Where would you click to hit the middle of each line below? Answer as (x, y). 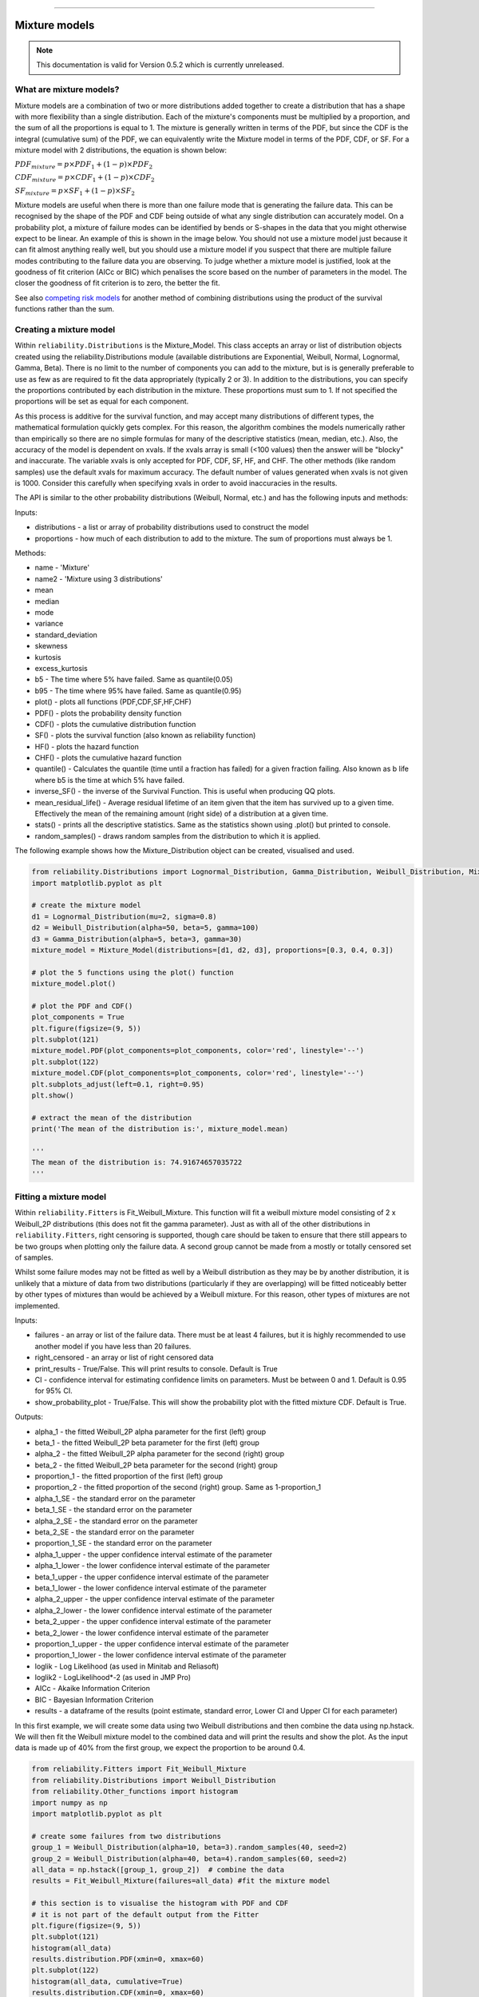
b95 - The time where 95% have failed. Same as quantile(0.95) (138, 690)
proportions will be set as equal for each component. (102, 401)
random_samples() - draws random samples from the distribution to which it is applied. (178, 836)
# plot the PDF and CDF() (82, 1006)
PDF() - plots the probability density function (108, 713)
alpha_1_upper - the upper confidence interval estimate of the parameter (154, 1554)
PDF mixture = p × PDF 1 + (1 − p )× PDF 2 (84, 165)
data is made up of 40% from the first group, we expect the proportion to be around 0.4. (160, 1748)
